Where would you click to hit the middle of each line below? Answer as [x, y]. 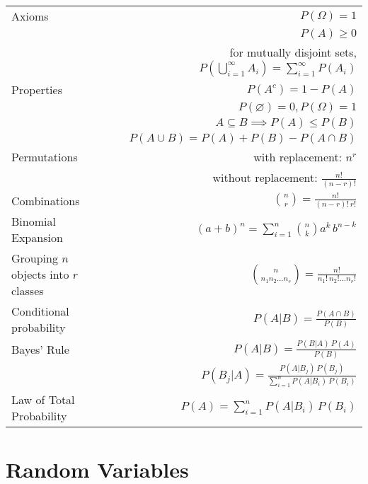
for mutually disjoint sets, [293, 52]
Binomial [34, 221]
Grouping [35, 258]
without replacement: [265, 177]
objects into [40, 275]
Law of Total [43, 400]
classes [28, 291]
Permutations [45, 157]
